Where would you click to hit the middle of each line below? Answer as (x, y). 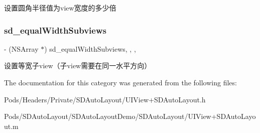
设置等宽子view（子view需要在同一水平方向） (78, 65)
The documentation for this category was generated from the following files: (120, 82)
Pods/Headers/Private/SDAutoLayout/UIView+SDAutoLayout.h (105, 99)
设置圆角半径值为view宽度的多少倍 (60, 8)
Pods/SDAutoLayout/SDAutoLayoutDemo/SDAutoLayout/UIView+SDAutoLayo (130, 116)
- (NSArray (21, 48)
